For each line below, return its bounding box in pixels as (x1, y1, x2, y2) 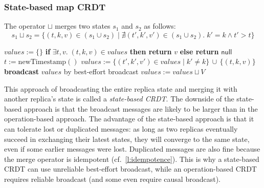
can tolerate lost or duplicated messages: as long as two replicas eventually (4, 123, 238, 134)
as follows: (144, 20, 176, 31)
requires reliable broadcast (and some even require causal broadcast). (4, 173, 221, 184)
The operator (4, 20, 46, 31)
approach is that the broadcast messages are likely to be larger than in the (24, 103, 258, 114)
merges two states (55, 20, 111, 31)
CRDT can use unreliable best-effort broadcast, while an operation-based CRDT (4, 163, 257, 174)
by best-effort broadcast (63, 66, 139, 76)
